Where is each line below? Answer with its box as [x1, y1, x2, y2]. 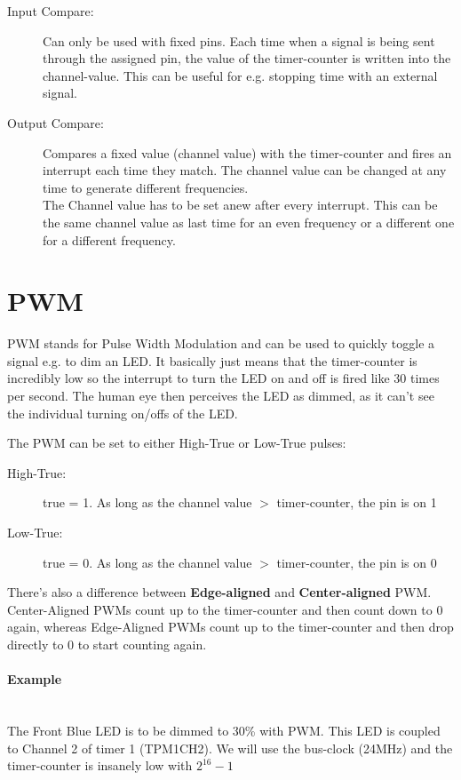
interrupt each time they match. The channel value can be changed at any [43, 161, 447, 179]
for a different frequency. [43, 230, 176, 249]
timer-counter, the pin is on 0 [276, 553, 437, 571]
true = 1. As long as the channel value [43, 493, 252, 512]
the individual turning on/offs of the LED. [7, 403, 238, 422]
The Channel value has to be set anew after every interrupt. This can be [43, 195, 438, 214]
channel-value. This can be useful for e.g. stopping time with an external [43, 66, 438, 84]
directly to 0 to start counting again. [7, 634, 207, 653]
